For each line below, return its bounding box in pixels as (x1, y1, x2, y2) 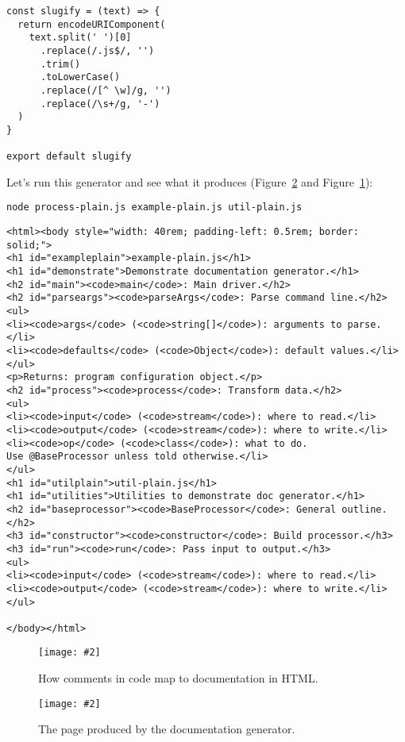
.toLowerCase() (40, 71, 121, 83)
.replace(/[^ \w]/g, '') (40, 84, 172, 96)
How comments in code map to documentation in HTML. (38, 670, 318, 686)
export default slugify (6, 151, 132, 163)
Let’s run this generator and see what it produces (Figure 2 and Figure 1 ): (6, 173, 373, 190)
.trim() (40, 58, 81, 70)
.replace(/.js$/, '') (40, 44, 155, 56)
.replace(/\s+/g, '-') (40, 98, 160, 110)
